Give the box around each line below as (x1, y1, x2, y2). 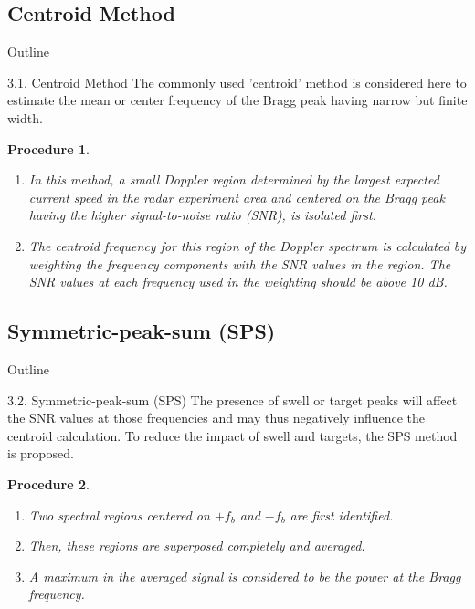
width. (7, 108, 43, 127)
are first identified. (290, 505, 394, 524)
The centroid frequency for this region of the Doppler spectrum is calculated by (28, 236, 467, 255)
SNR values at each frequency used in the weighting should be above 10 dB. (28, 272, 448, 291)
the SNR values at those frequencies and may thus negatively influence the (7, 408, 426, 427)
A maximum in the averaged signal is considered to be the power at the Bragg (28, 566, 461, 585)
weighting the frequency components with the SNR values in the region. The (28, 254, 451, 273)
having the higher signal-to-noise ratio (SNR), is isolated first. (28, 205, 376, 225)
